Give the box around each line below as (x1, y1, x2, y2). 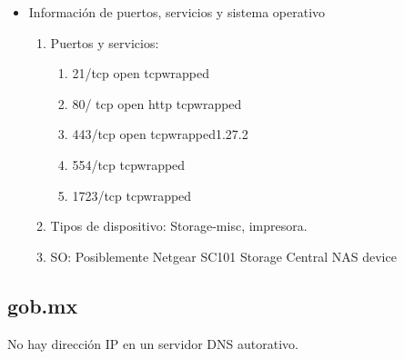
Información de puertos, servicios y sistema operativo (28, 3, 326, 21)
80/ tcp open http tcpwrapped (72, 94, 242, 113)
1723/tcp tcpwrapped (72, 185, 192, 204)
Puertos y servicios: (50, 33, 159, 52)
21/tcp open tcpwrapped (72, 64, 209, 83)
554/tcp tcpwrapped (72, 155, 186, 174)
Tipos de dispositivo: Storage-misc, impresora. (50, 216, 308, 235)
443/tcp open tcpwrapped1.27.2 (72, 125, 248, 144)
